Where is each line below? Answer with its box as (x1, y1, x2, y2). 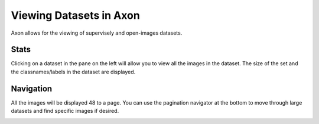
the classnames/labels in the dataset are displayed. (11, 68, 136, 75)
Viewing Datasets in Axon (11, 9, 140, 22)
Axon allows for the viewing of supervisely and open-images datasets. (11, 29, 183, 36)
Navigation (11, 83, 53, 93)
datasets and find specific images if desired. (11, 108, 119, 115)
